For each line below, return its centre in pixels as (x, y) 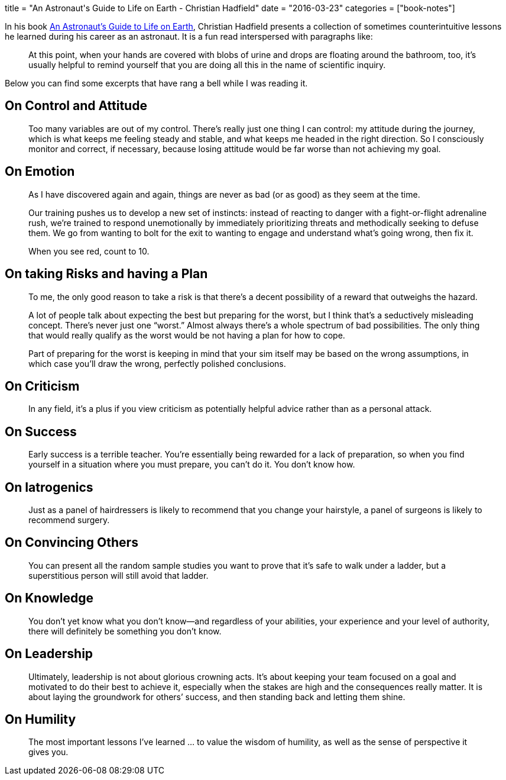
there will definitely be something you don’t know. (125, 631)
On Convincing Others (72, 543)
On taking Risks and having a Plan (106, 274)
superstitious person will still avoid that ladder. (119, 575)
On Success (41, 431)
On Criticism (42, 386)
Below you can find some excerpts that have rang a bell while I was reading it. (156, 83)
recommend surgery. (69, 520)
